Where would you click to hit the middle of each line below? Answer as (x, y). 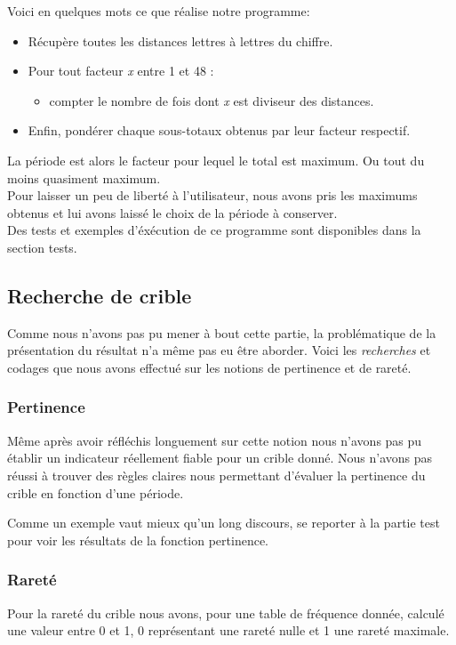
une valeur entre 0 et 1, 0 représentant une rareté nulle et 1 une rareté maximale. (228, 630)
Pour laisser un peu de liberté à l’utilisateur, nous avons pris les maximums (212, 195)
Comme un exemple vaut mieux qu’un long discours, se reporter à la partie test (224, 523)
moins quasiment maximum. (84, 177)
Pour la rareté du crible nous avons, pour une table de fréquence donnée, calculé (226, 613)
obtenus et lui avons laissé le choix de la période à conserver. (172, 212)
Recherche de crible (100, 295)
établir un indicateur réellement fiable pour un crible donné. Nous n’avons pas (220, 458)
